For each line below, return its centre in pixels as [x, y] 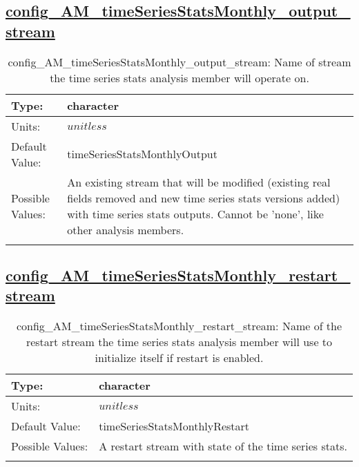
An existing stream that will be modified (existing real [199, 182]
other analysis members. [126, 229]
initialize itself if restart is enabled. [179, 358]
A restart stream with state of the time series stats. [223, 446]
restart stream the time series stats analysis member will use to [179, 342]
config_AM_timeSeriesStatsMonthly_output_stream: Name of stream [179, 61]
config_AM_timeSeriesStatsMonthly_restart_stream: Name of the [179, 326]
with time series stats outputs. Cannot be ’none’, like [195, 213]
